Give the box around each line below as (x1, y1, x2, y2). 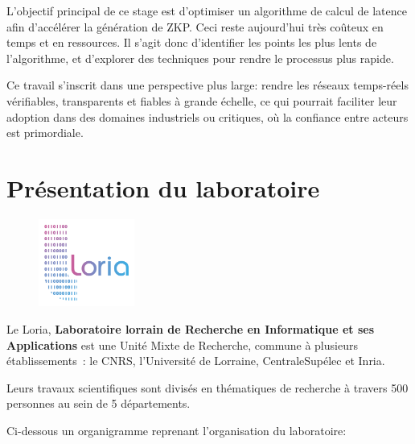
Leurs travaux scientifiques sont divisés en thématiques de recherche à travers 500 (6, 379, 409, 396)
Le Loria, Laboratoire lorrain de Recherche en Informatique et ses (6, 320, 375, 337)
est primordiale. (6, 124, 84, 141)
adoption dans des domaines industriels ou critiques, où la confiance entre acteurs (6, 108, 409, 125)
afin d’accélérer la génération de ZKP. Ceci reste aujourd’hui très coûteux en (6, 18, 384, 35)
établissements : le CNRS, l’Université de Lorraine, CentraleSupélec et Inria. (6, 352, 385, 369)
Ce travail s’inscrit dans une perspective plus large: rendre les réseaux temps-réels (6, 77, 409, 93)
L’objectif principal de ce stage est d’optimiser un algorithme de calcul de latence (6, 2, 407, 19)
